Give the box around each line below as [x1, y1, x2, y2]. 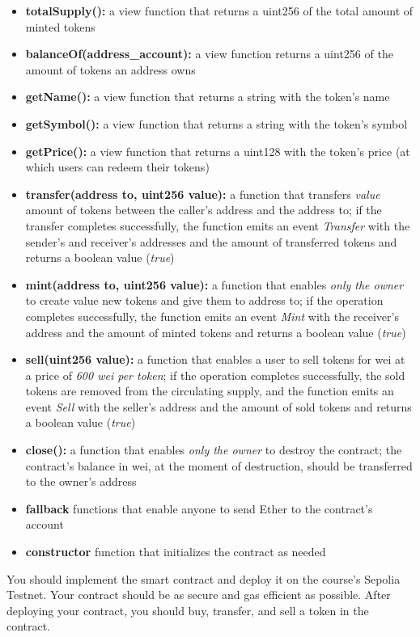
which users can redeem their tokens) [25, 158, 210, 175]
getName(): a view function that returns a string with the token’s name [25, 88, 390, 105]
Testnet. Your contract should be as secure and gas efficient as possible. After [6, 586, 391, 603]
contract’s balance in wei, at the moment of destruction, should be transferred [25, 457, 413, 474]
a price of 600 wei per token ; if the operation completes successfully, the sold [25, 366, 405, 383]
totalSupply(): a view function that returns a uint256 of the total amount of [25, 2, 414, 19]
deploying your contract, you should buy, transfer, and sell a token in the [6, 601, 369, 618]
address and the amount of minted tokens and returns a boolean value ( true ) [25, 323, 406, 340]
